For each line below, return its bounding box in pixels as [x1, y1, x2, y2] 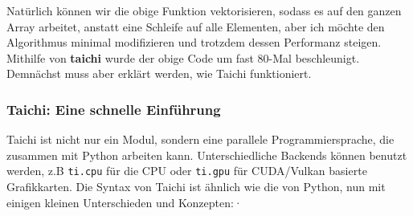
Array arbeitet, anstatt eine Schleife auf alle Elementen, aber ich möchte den [6, 18, 385, 35]
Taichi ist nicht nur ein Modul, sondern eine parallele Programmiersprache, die [6, 131, 395, 148]
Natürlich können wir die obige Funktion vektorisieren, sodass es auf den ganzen [6, 2, 402, 18]
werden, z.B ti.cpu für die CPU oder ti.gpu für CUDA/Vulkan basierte [6, 162, 367, 179]
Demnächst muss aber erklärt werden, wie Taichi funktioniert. [6, 65, 312, 82]
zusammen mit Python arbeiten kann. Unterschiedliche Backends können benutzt [6, 146, 407, 163]
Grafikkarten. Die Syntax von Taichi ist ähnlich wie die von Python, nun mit [6, 178, 386, 195]
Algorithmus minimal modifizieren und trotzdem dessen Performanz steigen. [6, 34, 382, 51]
